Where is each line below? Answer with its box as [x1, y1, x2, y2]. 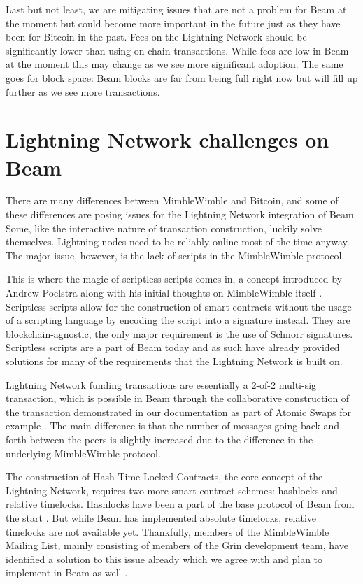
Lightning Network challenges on [6, 125, 329, 154]
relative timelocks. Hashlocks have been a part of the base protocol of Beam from [6, 497, 355, 511]
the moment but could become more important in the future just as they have [6, 15, 341, 30]
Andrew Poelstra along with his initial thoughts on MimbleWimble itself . [6, 285, 322, 300]
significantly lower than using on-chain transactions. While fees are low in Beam [6, 43, 349, 57]
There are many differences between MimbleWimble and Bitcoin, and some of [6, 193, 339, 208]
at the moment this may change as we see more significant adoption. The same [6, 57, 343, 71]
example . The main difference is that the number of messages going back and [6, 418, 340, 433]
